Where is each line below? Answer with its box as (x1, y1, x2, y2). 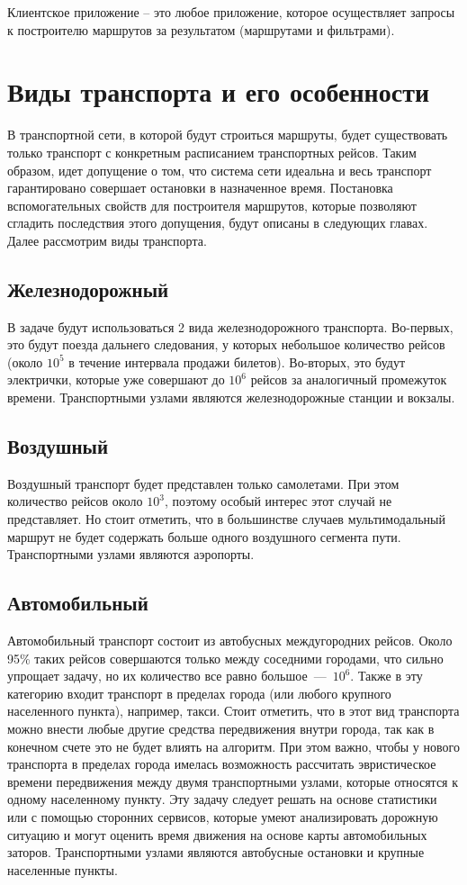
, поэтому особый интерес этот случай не (164, 492, 392, 510)
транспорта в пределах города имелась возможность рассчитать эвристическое (7, 754, 436, 773)
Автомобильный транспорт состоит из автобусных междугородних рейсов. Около (7, 631, 453, 650)
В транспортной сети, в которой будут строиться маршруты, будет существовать (7, 125, 448, 144)
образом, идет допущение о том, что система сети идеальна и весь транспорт (7, 160, 432, 179)
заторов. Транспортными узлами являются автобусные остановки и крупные (7, 843, 425, 862)
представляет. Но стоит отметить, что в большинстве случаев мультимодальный (7, 510, 445, 528)
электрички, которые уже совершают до (7, 370, 225, 389)
